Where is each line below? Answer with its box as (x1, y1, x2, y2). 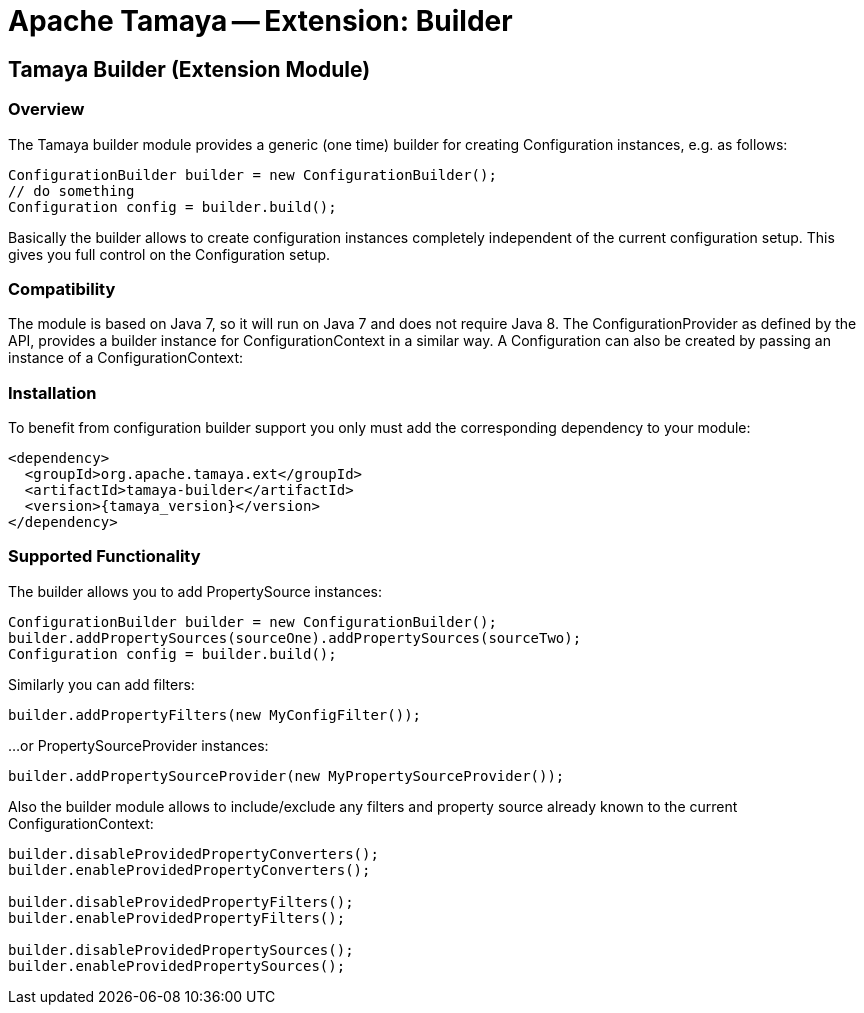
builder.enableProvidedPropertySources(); (8, 957, 346, 974)
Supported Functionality (8, 546, 201, 567)
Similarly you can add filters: (8, 675, 195, 693)
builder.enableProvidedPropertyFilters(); (8, 909, 346, 926)
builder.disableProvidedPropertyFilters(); (8, 893, 354, 910)
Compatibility (8, 278, 116, 299)
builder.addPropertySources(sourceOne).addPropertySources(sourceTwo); (8, 629, 582, 646)
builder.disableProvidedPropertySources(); (8, 941, 354, 958)
